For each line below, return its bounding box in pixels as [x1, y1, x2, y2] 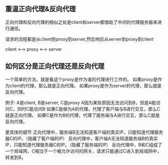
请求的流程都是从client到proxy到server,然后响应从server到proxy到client [5, 36, 154, 42]
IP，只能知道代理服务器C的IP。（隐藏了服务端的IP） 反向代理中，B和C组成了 [5, 141, 162, 147]
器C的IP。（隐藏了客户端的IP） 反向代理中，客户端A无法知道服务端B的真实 [5, 135, 158, 141]
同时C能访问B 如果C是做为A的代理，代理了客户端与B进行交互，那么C [17, 106, 160, 112]
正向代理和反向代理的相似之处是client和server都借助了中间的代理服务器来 [5, 19, 157, 25]
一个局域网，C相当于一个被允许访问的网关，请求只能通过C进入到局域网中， [5, 148, 162, 154]
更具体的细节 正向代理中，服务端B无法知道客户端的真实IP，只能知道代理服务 [5, 129, 163, 135]
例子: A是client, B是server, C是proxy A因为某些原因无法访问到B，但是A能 [5, 100, 156, 106]
